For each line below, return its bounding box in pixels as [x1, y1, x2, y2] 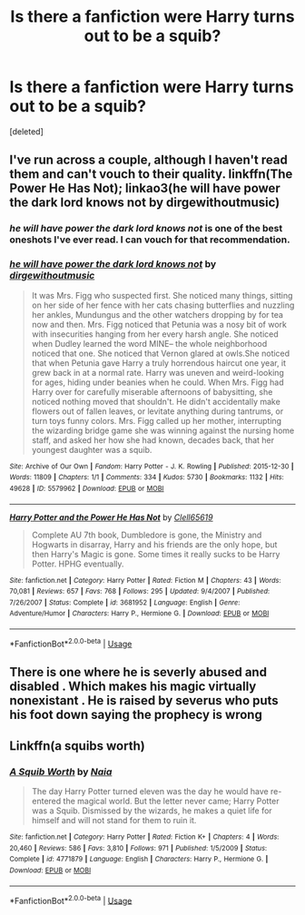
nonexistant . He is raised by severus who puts [9, 693, 279, 709]
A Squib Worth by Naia [9, 765, 113, 778]
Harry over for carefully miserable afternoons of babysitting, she [31, 386, 273, 397]
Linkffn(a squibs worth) [9, 738, 145, 753]
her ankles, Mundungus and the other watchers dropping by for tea [31, 309, 284, 320]
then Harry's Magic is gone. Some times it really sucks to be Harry [31, 548, 280, 559]
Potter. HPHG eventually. [31, 558, 124, 569]
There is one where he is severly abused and [9, 664, 268, 680]
